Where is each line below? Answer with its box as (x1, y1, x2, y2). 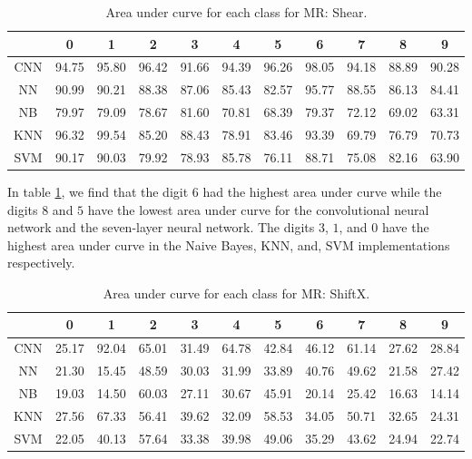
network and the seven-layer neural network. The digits (7, 218, 315, 237)
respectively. (7, 253, 75, 272)
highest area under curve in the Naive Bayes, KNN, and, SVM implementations (7, 235, 450, 254)
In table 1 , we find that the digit (7, 181, 189, 200)
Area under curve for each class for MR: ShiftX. (103, 283, 370, 302)
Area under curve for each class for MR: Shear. (105, 3, 368, 21)
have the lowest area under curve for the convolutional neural (87, 200, 429, 219)
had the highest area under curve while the (202, 181, 442, 200)
